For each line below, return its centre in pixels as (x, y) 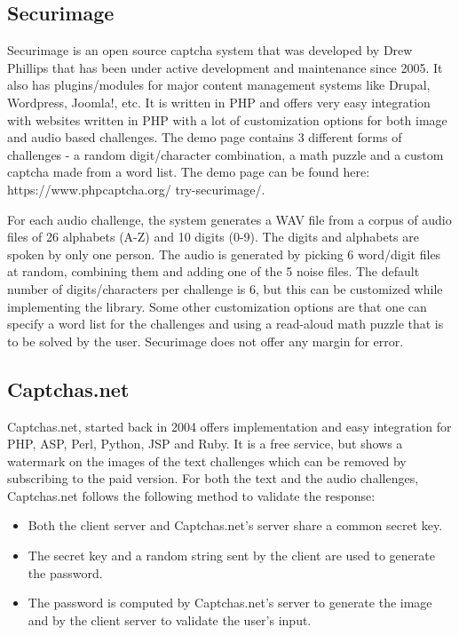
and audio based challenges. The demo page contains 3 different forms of (205, 137)
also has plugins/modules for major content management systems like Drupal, (219, 85)
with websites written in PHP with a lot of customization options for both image (227, 119)
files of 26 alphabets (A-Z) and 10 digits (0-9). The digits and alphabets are (213, 237)
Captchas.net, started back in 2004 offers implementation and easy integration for (229, 426)
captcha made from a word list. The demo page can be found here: (189, 172)
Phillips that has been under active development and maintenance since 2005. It (225, 67)
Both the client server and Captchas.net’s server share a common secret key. (235, 525)
